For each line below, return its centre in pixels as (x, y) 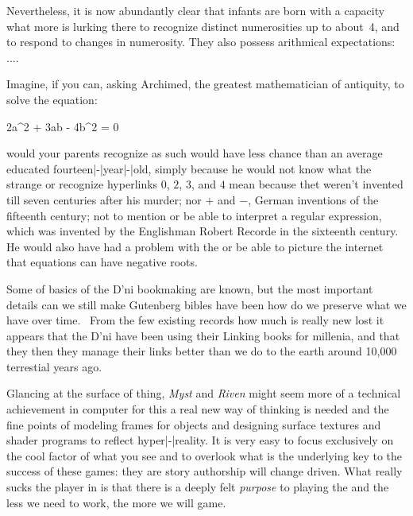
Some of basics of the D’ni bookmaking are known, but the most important (190, 288)
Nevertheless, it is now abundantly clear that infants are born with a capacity (196, 10)
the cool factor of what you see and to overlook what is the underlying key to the (205, 455)
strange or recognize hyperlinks (82, 184)
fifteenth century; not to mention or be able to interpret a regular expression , (194, 215)
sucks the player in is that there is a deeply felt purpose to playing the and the (198, 487)
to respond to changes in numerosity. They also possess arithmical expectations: (201, 42)
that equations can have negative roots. (102, 262)
